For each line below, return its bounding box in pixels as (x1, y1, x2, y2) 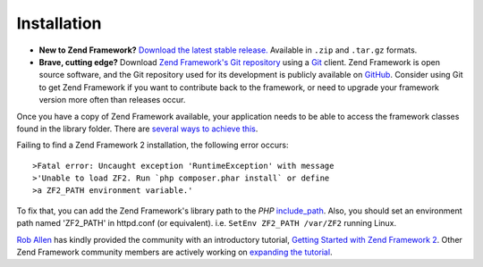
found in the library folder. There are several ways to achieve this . (16, 123, 258, 134)
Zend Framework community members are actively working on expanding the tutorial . (16, 246, 333, 258)
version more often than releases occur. (38, 95, 186, 105)
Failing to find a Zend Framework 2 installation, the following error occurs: (16, 139, 289, 151)
